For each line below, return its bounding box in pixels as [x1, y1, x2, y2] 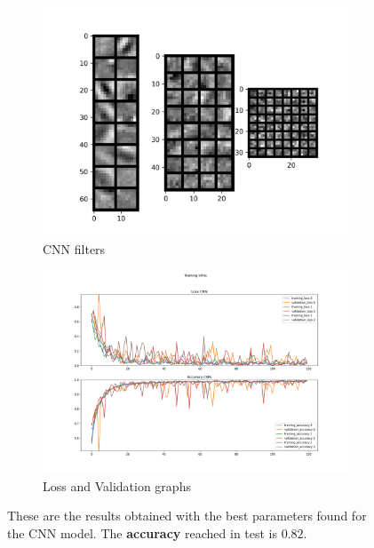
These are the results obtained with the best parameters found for [7, 506, 367, 525]
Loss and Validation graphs [43, 476, 191, 495]
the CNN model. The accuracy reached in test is [7, 524, 278, 543]
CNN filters [43, 239, 106, 258]
